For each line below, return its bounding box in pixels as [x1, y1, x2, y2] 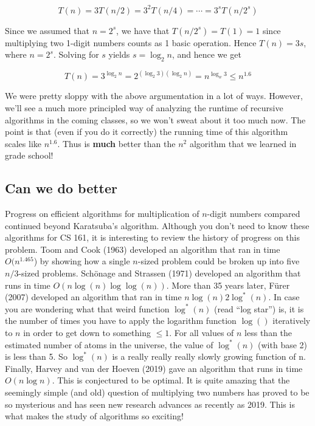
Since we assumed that [5, 24, 89, 36]
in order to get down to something [23, 326, 151, 339]
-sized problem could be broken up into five [137, 255, 300, 267]
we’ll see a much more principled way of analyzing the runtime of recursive [5, 101, 283, 114]
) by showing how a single [33, 255, 130, 267]
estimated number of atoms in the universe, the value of [5, 338, 213, 351]
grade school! [5, 149, 54, 162]
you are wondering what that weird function [5, 302, 170, 315]
